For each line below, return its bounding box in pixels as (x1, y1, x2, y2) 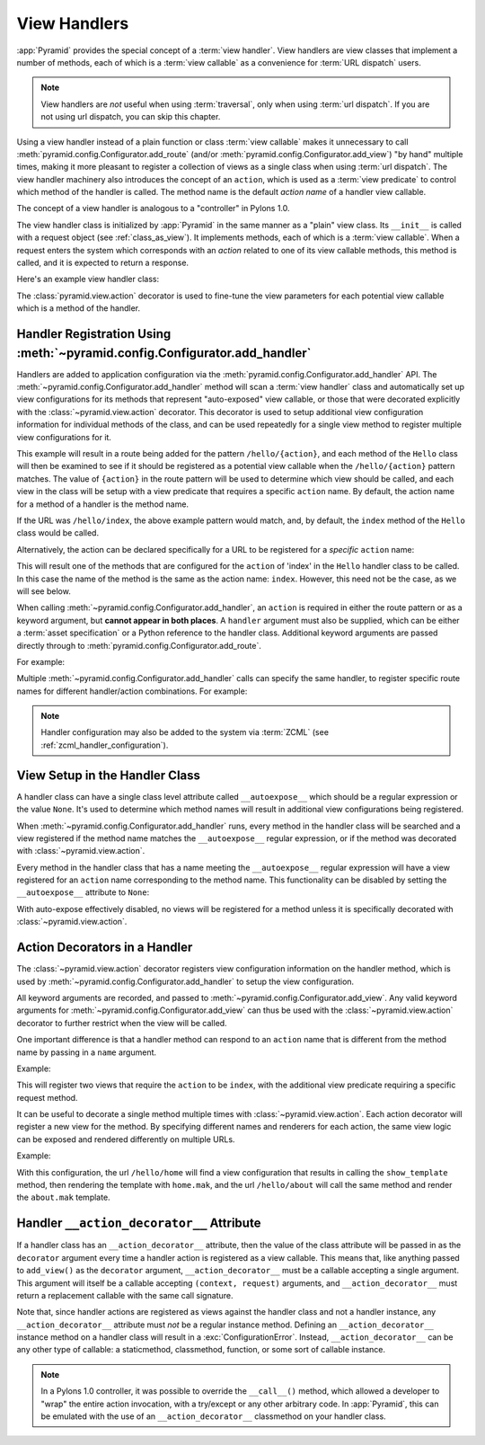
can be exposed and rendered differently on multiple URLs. (16, 1133, 235, 1145)
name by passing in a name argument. (16, 1047, 157, 1058)
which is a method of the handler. (16, 303, 141, 314)
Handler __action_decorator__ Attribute (16, 1216, 261, 1231)
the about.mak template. (16, 1192, 111, 1203)
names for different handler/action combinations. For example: (16, 686, 248, 696)
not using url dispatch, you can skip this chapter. (40, 111, 221, 122)
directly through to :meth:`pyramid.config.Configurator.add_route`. (16, 640, 262, 651)
